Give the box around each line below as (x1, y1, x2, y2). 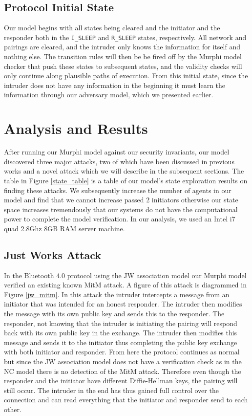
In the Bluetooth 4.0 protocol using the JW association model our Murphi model (4, 270, 247, 280)
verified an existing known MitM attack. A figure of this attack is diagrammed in (4, 280, 247, 290)
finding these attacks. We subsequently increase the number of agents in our (4, 185, 231, 195)
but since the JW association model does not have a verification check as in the (4, 356, 242, 367)
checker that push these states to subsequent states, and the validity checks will (4, 61, 242, 71)
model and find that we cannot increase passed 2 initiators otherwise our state (4, 195, 238, 205)
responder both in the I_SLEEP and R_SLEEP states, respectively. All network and (4, 32, 247, 42)
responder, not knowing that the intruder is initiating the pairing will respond (4, 318, 237, 328)
